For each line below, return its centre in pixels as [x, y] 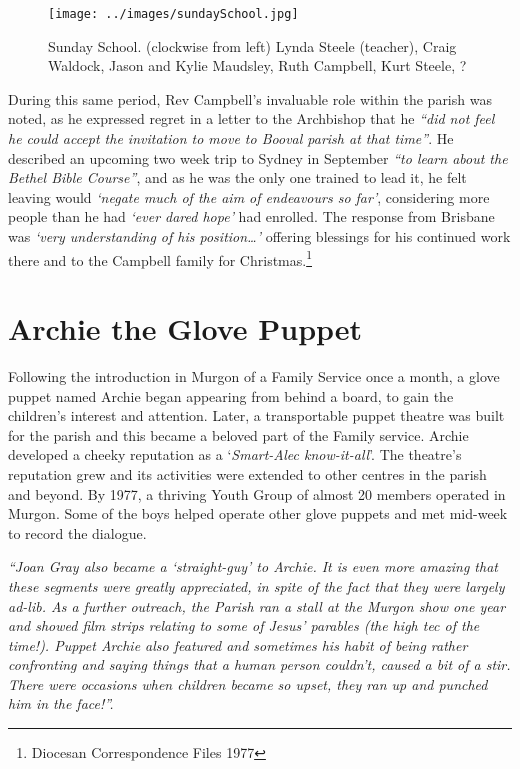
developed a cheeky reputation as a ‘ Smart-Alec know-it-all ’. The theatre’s [235, 454]
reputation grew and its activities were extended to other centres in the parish [247, 473]
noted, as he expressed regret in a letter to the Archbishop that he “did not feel [251, 118]
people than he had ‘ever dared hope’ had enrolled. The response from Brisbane [251, 216]
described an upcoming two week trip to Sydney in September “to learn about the [258, 157]
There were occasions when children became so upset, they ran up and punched [248, 683]
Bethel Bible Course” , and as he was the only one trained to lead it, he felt [237, 177]
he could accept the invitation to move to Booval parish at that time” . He [231, 138]
